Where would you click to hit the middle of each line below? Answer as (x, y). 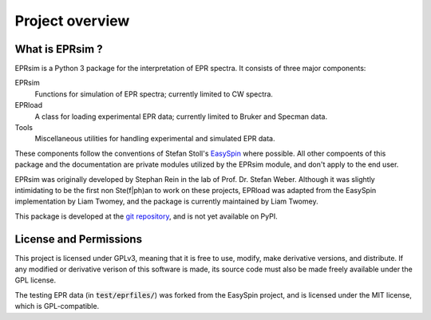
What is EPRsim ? (59, 49)
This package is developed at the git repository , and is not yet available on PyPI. (146, 216)
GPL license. (36, 280)
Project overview (72, 21)
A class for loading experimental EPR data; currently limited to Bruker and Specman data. (181, 117)
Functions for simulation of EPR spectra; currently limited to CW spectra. (154, 94)
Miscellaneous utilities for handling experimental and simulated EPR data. (155, 139)
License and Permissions (79, 239)
